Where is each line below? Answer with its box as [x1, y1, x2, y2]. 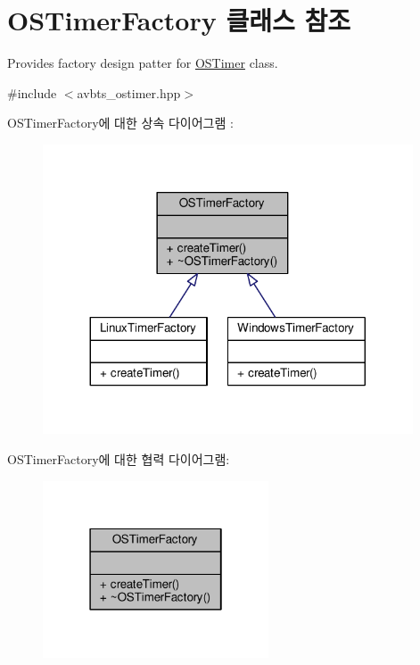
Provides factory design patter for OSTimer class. [7, 54, 278, 72]
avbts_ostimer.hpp [77, 83, 181, 102]
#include [7, 83, 57, 102]
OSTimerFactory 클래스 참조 [7, 2, 350, 38]
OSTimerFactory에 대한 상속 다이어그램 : [7, 113, 234, 132]
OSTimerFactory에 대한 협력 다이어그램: [7, 449, 230, 468]
